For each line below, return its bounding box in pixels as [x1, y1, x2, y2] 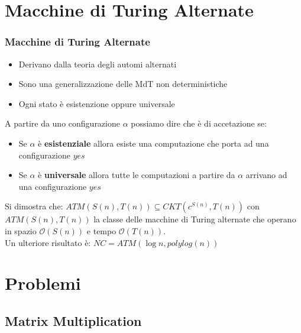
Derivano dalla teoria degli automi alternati [18, 57, 177, 70]
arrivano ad [245, 169, 287, 181]
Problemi [5, 271, 81, 295]
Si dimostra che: [5, 200, 63, 212]
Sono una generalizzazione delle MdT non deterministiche [18, 77, 228, 90]
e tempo [86, 224, 116, 237]
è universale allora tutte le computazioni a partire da [38, 169, 235, 181]
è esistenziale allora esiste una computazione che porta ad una [38, 137, 269, 149]
